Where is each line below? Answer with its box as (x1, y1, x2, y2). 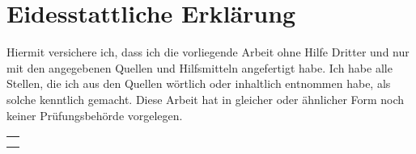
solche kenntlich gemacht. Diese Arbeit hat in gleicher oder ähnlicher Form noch (6, 90, 405, 107)
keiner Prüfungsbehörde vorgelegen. (6, 106, 183, 123)
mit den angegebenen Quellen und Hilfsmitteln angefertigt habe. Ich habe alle (6, 59, 393, 76)
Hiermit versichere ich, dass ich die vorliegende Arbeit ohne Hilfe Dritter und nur (6, 44, 410, 60)
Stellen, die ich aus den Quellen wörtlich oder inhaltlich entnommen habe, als (6, 75, 391, 92)
